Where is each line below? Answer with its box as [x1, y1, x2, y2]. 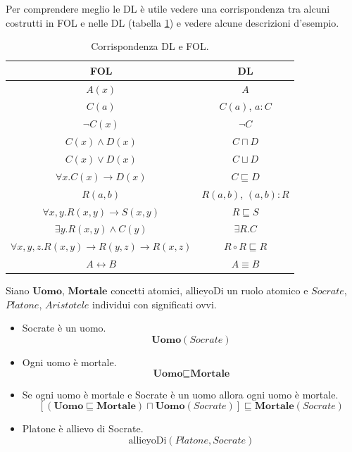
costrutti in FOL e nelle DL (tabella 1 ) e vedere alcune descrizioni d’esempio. [6, 15, 339, 30]
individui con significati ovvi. [92, 296, 217, 311]
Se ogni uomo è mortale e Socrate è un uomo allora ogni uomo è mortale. [22, 387, 339, 401]
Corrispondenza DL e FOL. [91, 39, 209, 54]
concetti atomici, [111, 283, 183, 298]
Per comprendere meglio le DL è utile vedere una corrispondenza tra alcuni [6, 1, 330, 15]
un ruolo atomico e [227, 283, 308, 298]
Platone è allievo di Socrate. [22, 421, 144, 436]
